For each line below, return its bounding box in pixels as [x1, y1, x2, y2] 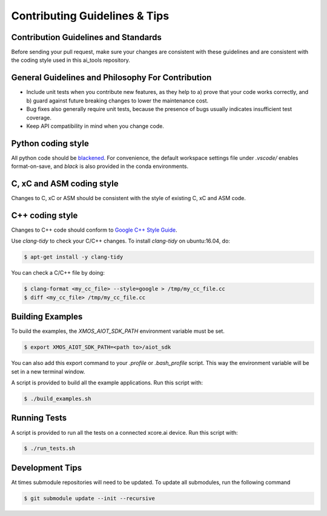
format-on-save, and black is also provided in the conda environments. [11, 163, 189, 170]
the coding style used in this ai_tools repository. [11, 56, 130, 64]
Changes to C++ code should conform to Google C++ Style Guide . [11, 226, 177, 233]
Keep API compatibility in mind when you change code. [26, 122, 165, 130]
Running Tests [11, 413, 67, 423]
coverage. [26, 114, 51, 121]
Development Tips [11, 463, 82, 473]
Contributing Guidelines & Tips [11, 9, 170, 22]
